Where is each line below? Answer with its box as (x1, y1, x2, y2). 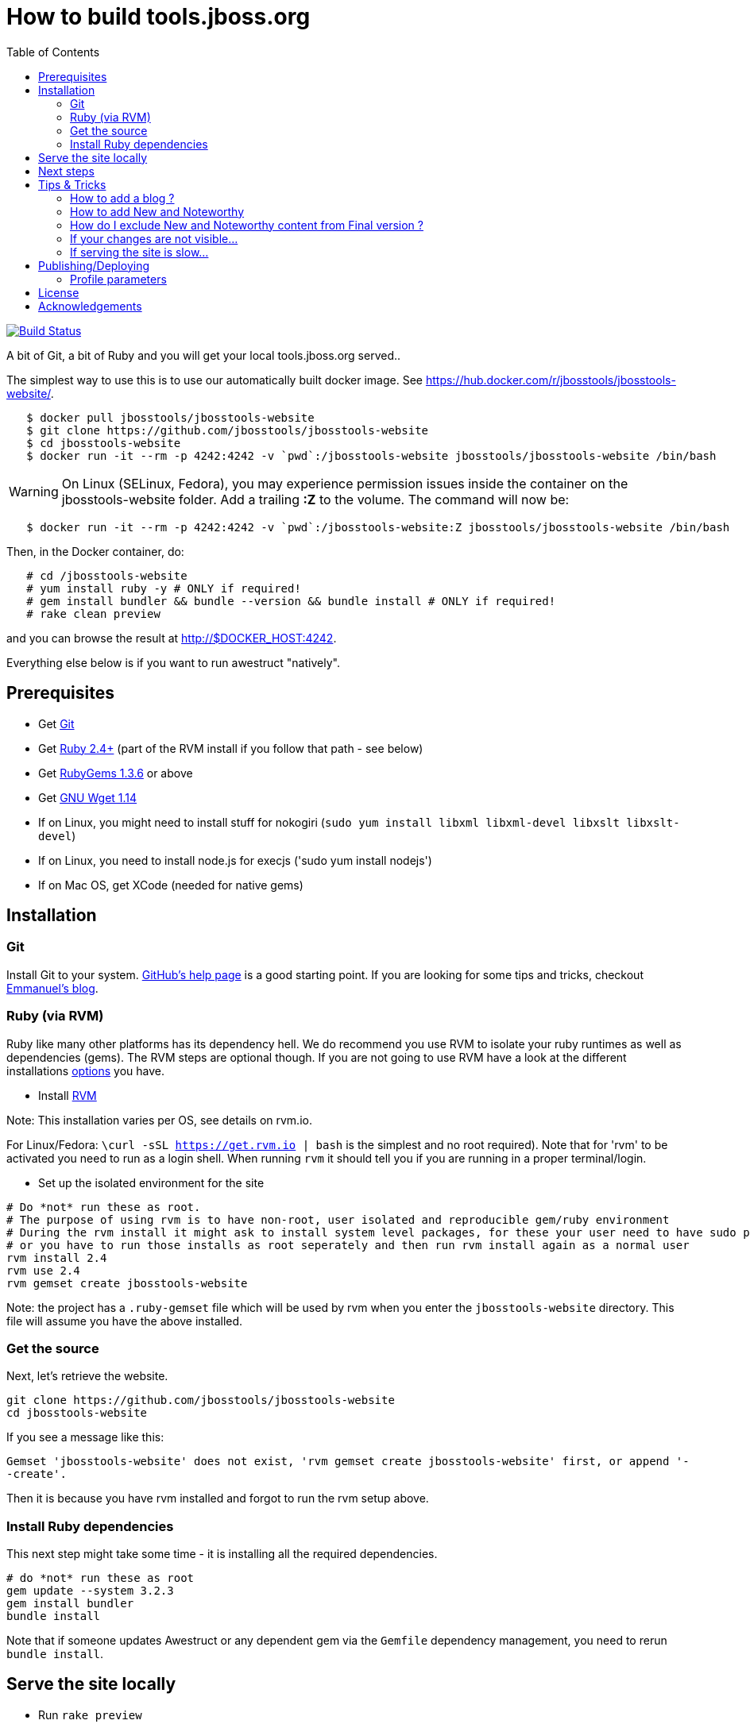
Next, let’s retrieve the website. (6, 1369, 168, 1383)
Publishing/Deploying (38, 258, 149, 272)
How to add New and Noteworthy (70, 204, 245, 218)
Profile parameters (70, 272, 167, 286)
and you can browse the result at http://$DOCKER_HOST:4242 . (6, 631, 337, 645)
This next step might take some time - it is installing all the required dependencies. (6, 1547, 438, 1561)
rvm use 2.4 (6, 1263, 80, 1277)
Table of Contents (6, 44, 100, 59)
